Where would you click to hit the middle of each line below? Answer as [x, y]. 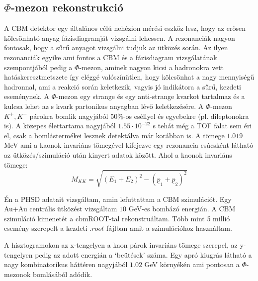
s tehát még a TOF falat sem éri [202, 126]
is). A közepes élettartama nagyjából [60, 126]
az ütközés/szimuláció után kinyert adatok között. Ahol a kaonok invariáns [118, 154]
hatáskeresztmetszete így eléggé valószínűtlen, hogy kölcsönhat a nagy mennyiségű [129, 77]
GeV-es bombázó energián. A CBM [182, 209]
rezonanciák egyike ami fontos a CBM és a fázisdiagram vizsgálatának [111, 57]
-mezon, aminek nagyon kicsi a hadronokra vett [152, 67]
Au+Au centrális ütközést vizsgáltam [61, 209]
